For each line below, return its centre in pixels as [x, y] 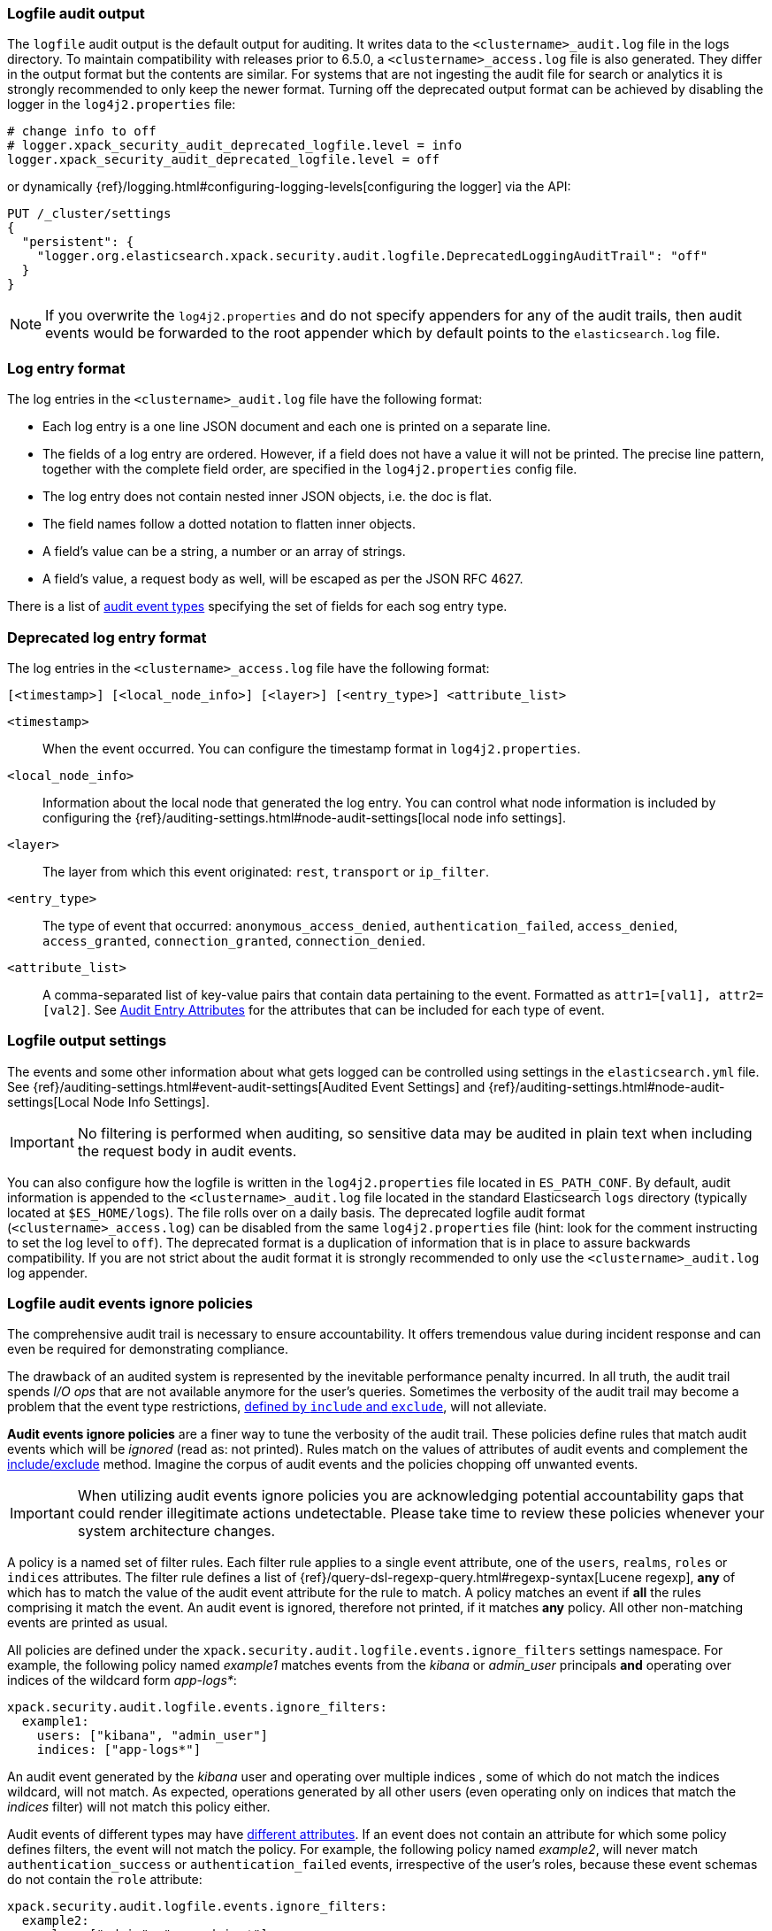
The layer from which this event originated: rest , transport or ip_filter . [266, 871]
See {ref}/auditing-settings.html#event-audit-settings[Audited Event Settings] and [246, 1086]
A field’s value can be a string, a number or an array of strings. [224, 552]
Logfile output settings [87, 1041]
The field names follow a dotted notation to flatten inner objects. [229, 524]
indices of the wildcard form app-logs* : [122, 1680]
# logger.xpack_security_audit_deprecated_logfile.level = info [235, 146]
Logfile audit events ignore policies [130, 1303]
